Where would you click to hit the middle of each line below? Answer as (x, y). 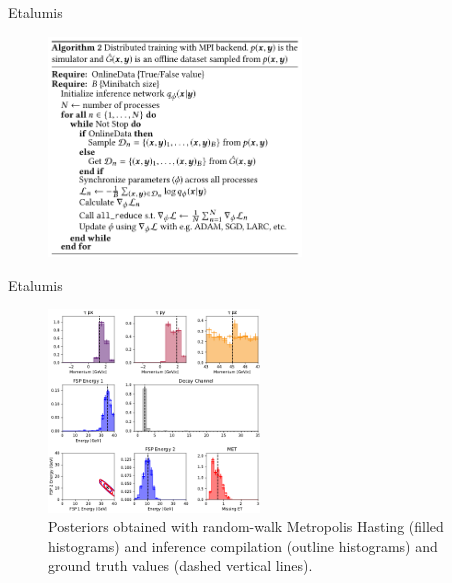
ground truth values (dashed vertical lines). (180, 565)
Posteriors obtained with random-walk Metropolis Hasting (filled (246, 526)
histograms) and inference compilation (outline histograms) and (243, 545)
